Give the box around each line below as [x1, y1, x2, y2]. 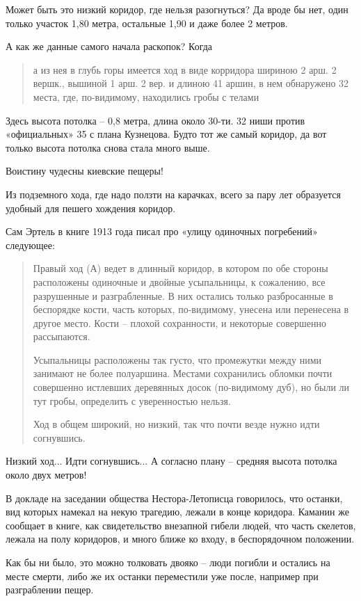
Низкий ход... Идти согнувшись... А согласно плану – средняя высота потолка [6, 454, 337, 468]
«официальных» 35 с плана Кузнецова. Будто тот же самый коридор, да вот [6, 127, 327, 141]
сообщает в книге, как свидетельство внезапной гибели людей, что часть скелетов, [6, 518, 356, 532]
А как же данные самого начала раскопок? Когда [6, 39, 213, 54]
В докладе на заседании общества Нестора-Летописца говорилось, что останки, [6, 490, 343, 505]
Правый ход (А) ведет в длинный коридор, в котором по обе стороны [33, 261, 328, 275]
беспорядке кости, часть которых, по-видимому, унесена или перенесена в [33, 302, 349, 316]
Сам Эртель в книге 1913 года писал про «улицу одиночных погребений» [6, 224, 318, 239]
